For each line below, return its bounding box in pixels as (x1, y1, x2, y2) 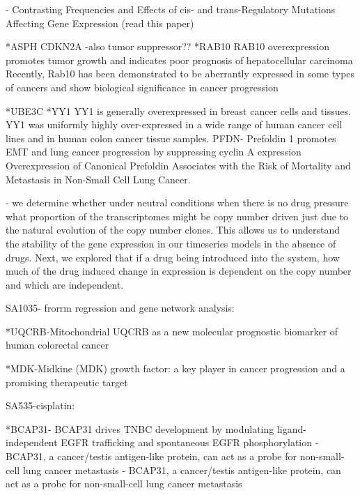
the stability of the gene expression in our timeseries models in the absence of (6, 236, 336, 250)
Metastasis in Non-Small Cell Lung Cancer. (6, 172, 191, 186)
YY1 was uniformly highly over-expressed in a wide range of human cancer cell (6, 117, 343, 132)
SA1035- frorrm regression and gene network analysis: (6, 300, 235, 315)
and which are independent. (6, 277, 124, 291)
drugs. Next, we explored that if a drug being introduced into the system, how (6, 250, 340, 264)
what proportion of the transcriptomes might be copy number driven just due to (6, 208, 349, 223)
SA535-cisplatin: (6, 398, 75, 413)
